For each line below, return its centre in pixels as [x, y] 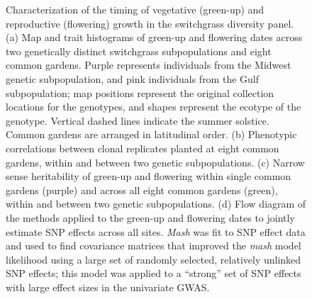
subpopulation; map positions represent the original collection [140, 92]
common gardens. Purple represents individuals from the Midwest [149, 65]
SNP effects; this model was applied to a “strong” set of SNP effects [154, 273]
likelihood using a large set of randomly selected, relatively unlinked [154, 259]
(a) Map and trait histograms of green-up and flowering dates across [154, 37]
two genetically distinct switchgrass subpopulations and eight [139, 51]
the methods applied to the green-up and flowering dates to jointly [150, 217]
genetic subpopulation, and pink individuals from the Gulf [132, 78]
